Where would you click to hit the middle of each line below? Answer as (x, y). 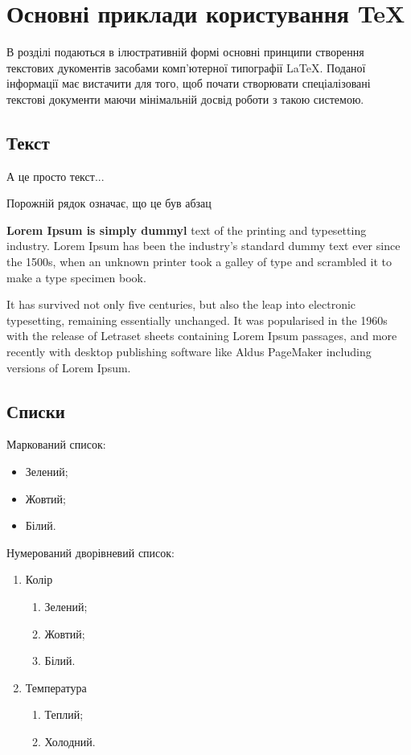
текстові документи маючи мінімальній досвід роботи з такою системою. (185, 98)
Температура (56, 687)
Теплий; (64, 714)
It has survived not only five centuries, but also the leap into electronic (181, 304)
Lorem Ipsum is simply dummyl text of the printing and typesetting (187, 230)
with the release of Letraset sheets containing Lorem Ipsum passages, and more (202, 336)
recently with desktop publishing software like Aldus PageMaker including (189, 352)
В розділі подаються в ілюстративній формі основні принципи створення (185, 52)
